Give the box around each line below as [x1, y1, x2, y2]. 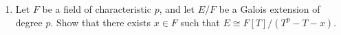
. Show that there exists [50, 15, 151, 29]
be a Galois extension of [219, 2, 320, 15]
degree [15, 15, 43, 29]
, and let [159, 2, 195, 15]
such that [180, 15, 220, 29]
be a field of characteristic [42, 2, 151, 15]
